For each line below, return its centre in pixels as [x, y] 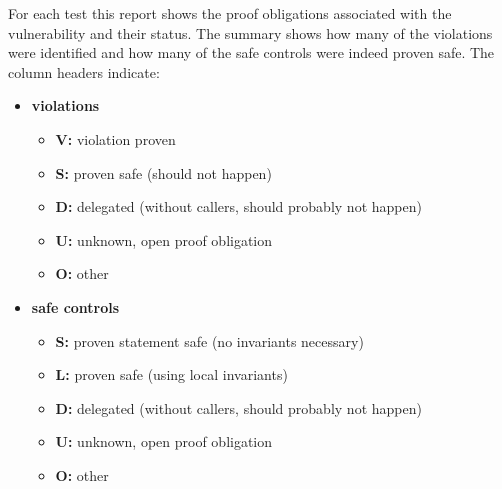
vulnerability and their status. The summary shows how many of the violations [250, 32]
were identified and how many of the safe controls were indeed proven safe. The [251, 52]
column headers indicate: [84, 71]
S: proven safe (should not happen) [163, 172]
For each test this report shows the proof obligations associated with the [230, 13]
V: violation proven [115, 138]
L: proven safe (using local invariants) [171, 374]
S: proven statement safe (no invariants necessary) [209, 340]
